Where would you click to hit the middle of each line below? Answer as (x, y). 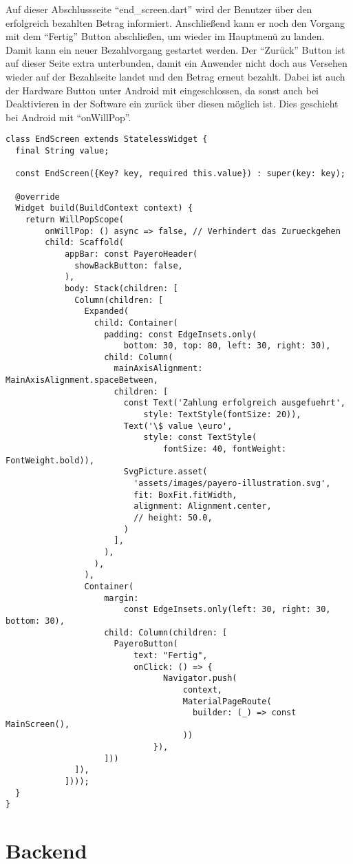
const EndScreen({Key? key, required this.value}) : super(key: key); (180, 174)
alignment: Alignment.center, (203, 506)
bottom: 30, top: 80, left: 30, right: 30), (227, 346)
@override (38, 197)
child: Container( (136, 323)
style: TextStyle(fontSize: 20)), (222, 415)
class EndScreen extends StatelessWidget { (107, 139)
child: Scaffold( (84, 243)
